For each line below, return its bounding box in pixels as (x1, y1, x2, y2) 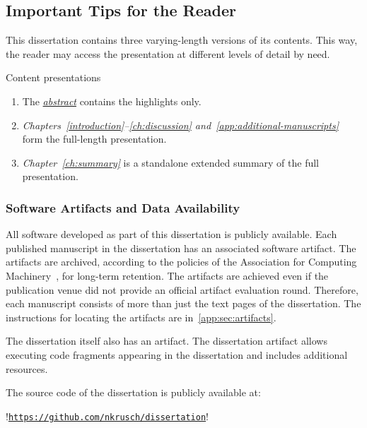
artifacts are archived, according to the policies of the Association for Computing (6, 254, 357, 269)
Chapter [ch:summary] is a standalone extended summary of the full (22, 155, 320, 170)
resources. (6, 361, 48, 376)
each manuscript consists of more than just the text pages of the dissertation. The (6, 296, 361, 311)
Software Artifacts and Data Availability (6, 198, 240, 216)
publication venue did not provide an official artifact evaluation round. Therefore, (6, 282, 359, 297)
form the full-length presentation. (22, 131, 167, 146)
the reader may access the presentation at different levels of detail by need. (6, 46, 330, 61)
